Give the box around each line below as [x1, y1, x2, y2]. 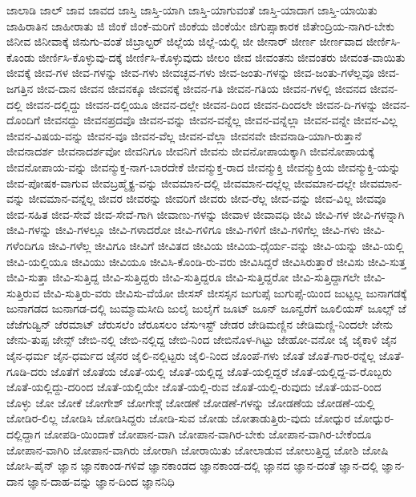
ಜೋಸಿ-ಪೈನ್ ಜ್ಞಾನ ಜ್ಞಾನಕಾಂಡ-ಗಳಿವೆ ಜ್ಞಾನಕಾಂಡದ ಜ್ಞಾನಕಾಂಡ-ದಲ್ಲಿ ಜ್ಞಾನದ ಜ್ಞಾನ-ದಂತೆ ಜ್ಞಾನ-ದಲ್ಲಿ [6, 457, 378, 474]
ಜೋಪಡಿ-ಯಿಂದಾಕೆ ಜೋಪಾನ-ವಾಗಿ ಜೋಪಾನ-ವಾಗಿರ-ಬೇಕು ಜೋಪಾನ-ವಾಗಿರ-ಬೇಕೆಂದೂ [44, 426, 372, 442]
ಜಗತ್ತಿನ [6, 79, 34, 96]
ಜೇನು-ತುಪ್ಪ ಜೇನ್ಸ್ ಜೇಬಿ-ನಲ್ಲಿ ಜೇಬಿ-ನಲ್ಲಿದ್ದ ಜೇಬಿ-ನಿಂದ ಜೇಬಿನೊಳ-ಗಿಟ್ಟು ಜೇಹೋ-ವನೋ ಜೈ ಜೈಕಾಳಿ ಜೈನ [6, 331, 397, 348]
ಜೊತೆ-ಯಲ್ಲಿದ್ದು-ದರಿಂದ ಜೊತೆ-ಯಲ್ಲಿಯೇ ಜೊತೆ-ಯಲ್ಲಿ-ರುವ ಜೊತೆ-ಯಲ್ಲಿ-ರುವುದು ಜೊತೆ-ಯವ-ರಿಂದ [6, 378, 382, 395]
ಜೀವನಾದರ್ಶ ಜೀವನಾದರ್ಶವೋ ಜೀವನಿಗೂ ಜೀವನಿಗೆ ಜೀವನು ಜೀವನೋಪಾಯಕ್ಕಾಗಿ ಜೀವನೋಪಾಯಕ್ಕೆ [6, 143, 374, 160]
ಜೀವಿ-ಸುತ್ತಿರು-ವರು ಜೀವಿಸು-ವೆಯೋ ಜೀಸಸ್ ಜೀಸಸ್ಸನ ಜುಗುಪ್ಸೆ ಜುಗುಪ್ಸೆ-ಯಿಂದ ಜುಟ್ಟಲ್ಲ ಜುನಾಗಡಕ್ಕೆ [43, 284, 407, 301]
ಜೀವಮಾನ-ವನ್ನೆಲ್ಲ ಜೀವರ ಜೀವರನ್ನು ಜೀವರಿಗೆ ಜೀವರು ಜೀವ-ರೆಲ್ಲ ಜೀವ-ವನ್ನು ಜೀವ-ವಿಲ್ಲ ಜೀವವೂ [28, 190, 386, 207]
